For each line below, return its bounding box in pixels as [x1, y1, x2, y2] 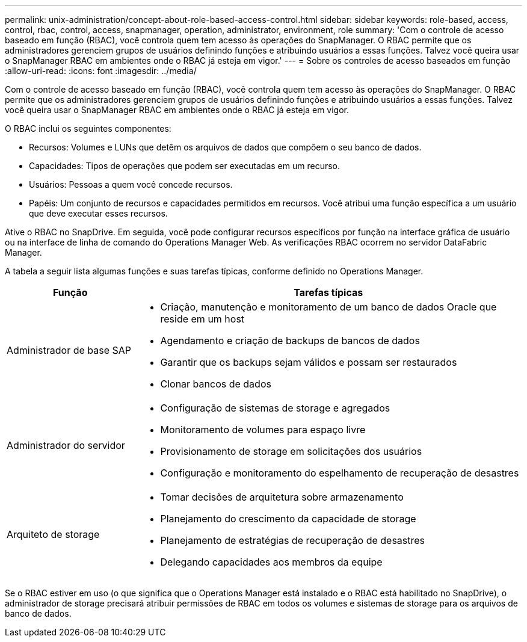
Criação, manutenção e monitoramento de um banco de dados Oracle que [160, 301, 497, 313]
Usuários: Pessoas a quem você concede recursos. [29, 179, 233, 190]
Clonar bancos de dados [160, 378, 271, 390]
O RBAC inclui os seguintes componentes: [5, 123, 171, 134]
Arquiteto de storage [7, 528, 100, 540]
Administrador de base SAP [7, 344, 132, 356]
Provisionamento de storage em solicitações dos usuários [160, 445, 422, 457]
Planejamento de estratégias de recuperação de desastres [160, 534, 425, 546]
